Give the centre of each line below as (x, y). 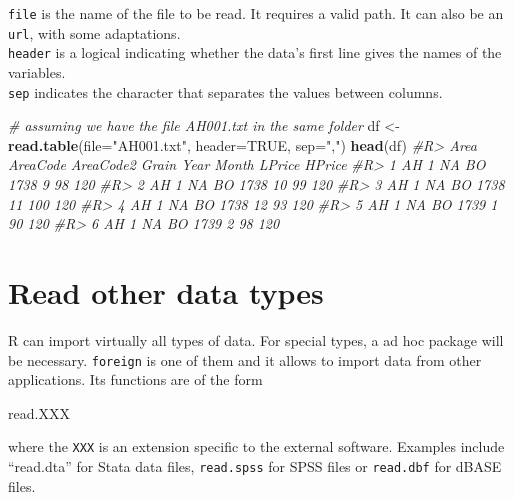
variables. (37, 71)
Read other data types (166, 291)
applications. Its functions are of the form (135, 379)
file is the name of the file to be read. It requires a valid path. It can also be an (256, 13)
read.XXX (39, 412)
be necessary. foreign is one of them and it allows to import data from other (245, 359)
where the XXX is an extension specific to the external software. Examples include (256, 446)
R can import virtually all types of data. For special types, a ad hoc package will (256, 339)
